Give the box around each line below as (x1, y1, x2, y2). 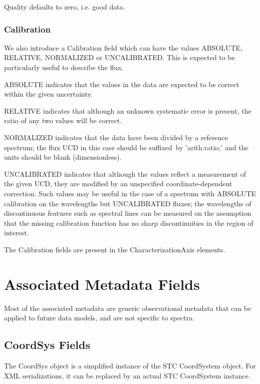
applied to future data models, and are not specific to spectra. (4, 312, 194, 323)
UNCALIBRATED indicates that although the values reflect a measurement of (4, 168, 246, 179)
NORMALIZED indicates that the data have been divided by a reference (4, 132, 228, 142)
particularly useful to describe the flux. (4, 62, 124, 72)
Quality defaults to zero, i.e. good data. (4, 2, 125, 12)
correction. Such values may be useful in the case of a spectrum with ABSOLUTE (4, 188, 256, 198)
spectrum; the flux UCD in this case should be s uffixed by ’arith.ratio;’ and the (4, 142, 248, 152)
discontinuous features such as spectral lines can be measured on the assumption (4, 208, 251, 218)
